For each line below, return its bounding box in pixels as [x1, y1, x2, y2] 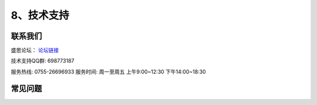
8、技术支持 [11, 9, 70, 22]
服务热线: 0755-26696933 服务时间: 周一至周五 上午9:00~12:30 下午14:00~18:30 [11, 68, 206, 75]
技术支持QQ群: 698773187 [11, 57, 75, 65]
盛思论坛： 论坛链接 [11, 47, 59, 54]
